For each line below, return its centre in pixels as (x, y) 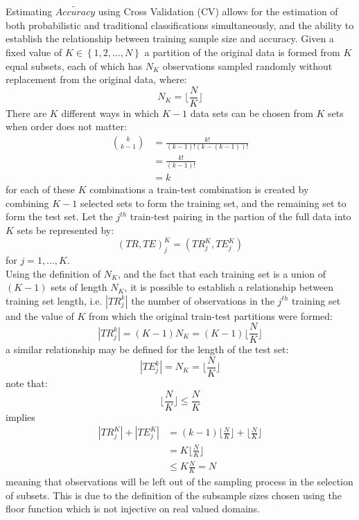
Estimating (29, 11)
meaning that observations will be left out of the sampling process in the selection (179, 482)
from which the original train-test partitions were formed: (211, 315)
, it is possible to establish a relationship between (229, 287)
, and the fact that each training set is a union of (222, 273)
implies (20, 416)
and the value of (40, 315)
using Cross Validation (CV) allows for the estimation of (218, 11)
